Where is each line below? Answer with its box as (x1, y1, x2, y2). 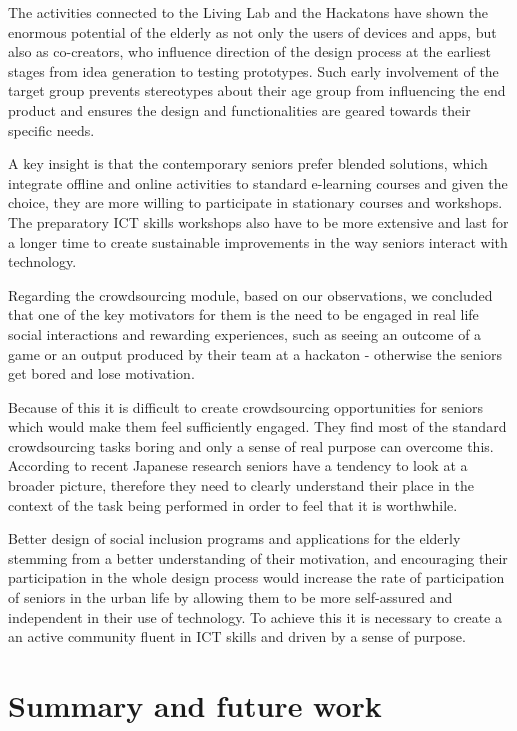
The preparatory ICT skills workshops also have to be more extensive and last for (8, 211, 509, 232)
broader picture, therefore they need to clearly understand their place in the (8, 475, 474, 496)
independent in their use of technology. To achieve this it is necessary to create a (8, 606, 502, 627)
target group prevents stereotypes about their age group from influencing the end (8, 80, 506, 101)
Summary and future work (8, 685, 382, 725)
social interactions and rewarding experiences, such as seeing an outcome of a (8, 323, 482, 344)
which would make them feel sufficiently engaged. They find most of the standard (8, 416, 507, 437)
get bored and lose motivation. (8, 363, 195, 384)
